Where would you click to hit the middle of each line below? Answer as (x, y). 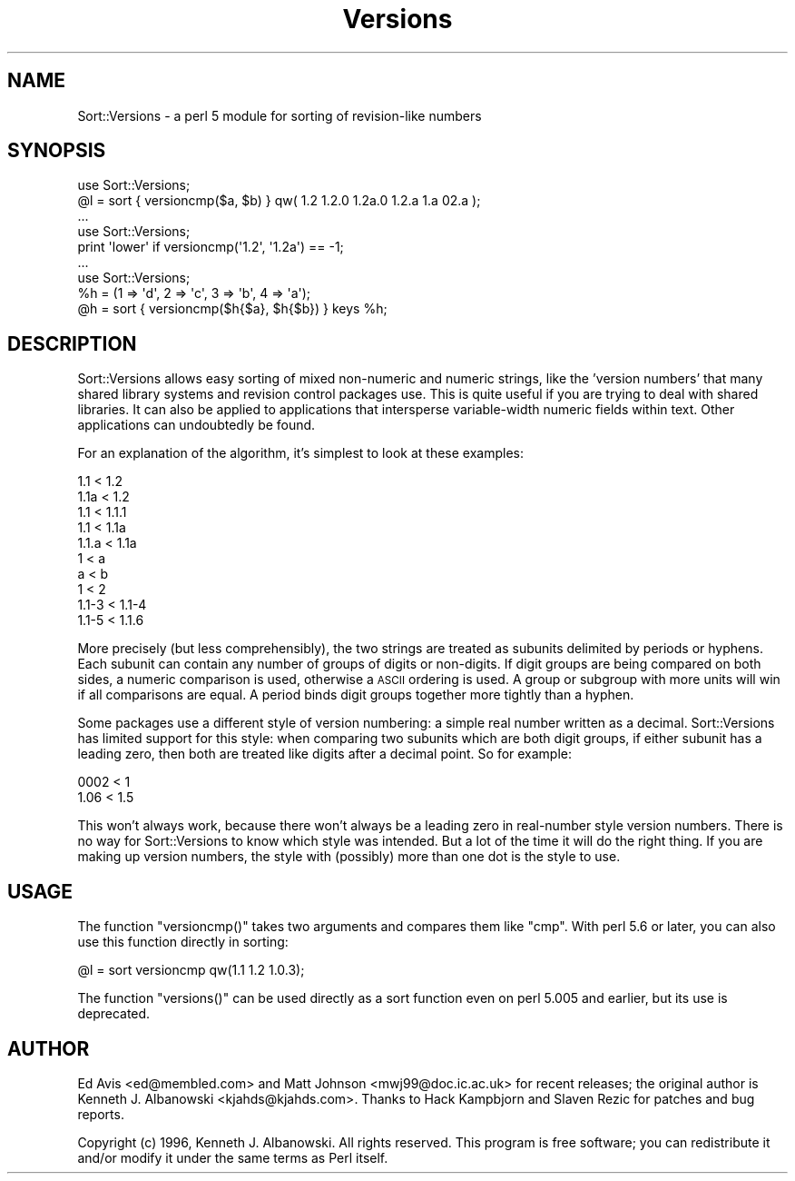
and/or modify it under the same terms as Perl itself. (233, 1157)
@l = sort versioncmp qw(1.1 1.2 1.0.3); (191, 970)
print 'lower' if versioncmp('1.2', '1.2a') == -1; (211, 247)
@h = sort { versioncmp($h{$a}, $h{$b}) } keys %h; (232, 309)
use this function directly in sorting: (183, 942)
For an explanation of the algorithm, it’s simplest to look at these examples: (300, 453)
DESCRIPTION (72, 343)
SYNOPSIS (57, 151)
